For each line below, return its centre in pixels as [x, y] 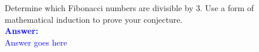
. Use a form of [227, 8]
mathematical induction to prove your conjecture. [94, 19]
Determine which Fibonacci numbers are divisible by [99, 8]
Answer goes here [36, 42]
